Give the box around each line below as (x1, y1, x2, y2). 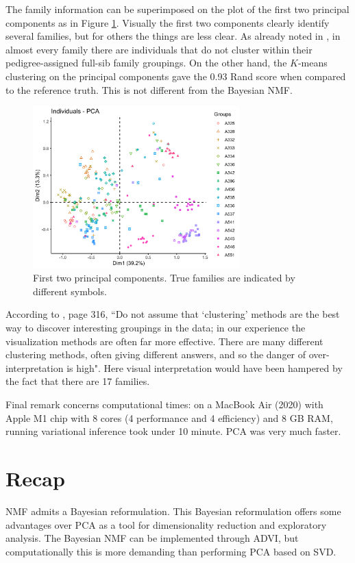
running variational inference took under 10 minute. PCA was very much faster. (5, 424, 341, 438)
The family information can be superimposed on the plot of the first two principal (5, 2, 350, 16)
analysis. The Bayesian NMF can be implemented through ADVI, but (5, 531, 299, 545)
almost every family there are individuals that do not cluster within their (5, 42, 313, 56)
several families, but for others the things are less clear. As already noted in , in (5, 29, 341, 43)
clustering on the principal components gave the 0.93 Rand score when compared (5, 68, 346, 83)
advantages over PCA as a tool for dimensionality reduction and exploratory (5, 517, 327, 531)
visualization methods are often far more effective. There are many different (5, 334, 323, 348)
